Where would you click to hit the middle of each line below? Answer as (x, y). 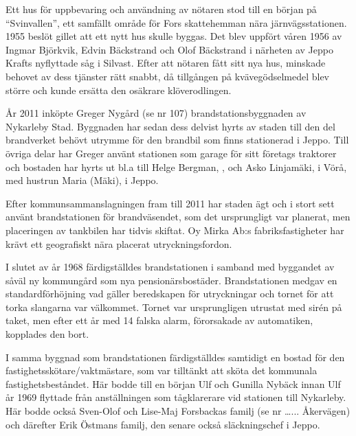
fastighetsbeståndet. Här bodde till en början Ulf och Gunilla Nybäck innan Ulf (173, 383)
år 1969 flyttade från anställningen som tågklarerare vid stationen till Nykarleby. (176, 397)
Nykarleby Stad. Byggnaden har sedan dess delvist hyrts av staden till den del (170, 126)
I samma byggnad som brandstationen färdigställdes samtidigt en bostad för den (175, 357)
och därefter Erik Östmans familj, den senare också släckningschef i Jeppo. (163, 424)
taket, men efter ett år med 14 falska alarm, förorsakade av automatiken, (159, 320)
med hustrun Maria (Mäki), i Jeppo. (82, 180)
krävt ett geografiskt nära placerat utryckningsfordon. (119, 243)
